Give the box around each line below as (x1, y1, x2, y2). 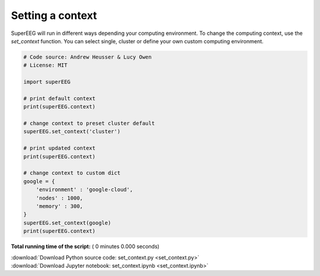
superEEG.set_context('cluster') (23, 128, 121, 135)
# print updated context (23, 145, 96, 152)
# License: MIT (23, 62, 68, 69)
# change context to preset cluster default (23, 120, 155, 127)
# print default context (23, 95, 96, 102)
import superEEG (23, 79, 71, 85)
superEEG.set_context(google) (23, 219, 111, 226)
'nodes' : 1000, (36, 194, 83, 201)
